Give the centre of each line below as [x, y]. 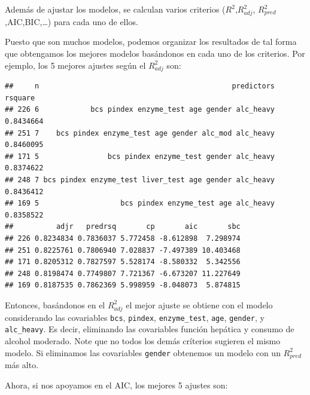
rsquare [20, 98]
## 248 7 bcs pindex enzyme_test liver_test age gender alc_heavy [140, 180]
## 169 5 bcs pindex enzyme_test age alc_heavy [140, 203]
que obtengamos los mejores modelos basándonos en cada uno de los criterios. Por [155, 53]
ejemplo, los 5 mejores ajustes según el [75, 65]
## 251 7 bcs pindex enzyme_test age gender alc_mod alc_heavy [140, 133]
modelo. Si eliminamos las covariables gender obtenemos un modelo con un [143, 352]
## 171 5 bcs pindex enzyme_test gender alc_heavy [140, 156]
